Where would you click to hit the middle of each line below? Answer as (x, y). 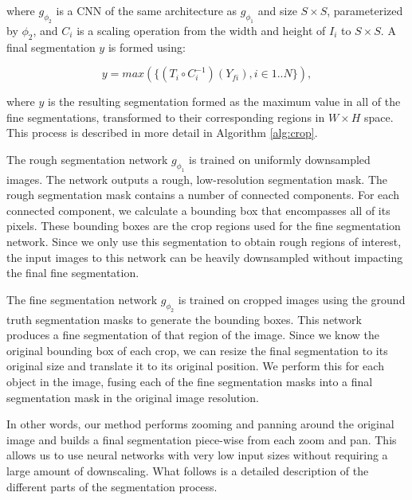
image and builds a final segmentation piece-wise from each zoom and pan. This (202, 439)
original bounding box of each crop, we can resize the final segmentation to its (197, 350)
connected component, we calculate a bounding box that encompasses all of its (198, 210)
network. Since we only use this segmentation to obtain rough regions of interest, (204, 242)
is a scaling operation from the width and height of (201, 30)
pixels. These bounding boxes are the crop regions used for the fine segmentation (204, 226)
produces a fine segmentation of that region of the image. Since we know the (193, 335)
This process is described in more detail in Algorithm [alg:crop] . (162, 133)
